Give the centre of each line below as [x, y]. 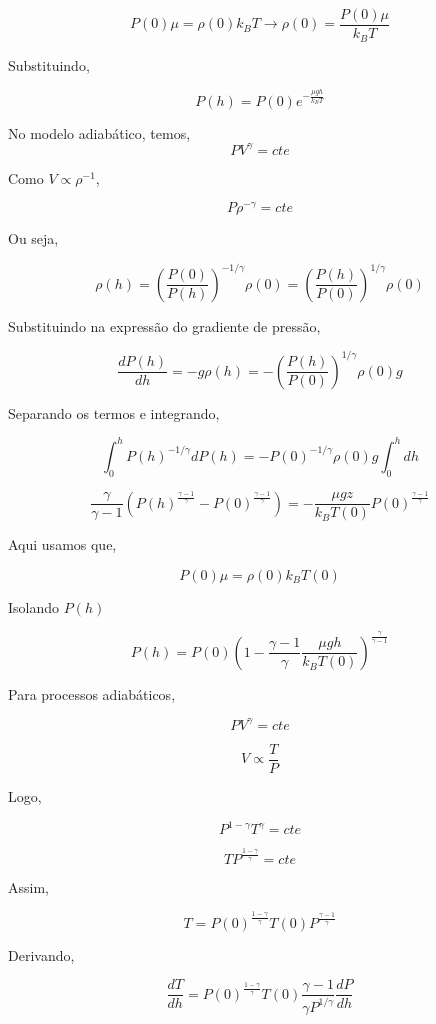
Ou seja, [33, 238]
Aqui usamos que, [62, 544]
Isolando [34, 606]
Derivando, [41, 954]
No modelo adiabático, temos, [99, 132]
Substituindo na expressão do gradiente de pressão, [164, 325]
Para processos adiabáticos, [92, 693]
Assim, [28, 886]
